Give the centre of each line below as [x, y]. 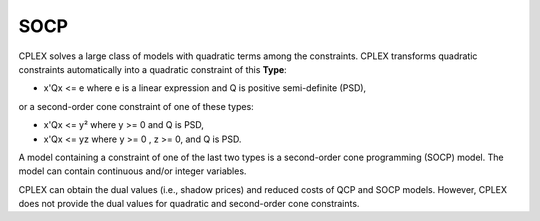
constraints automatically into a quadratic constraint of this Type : [152, 69]
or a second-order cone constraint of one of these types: [136, 106]
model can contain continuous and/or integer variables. [132, 171]
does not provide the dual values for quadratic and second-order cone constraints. [189, 204]
